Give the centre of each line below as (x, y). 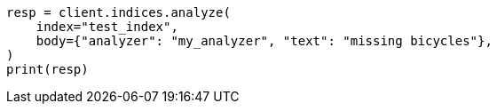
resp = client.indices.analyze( (118, 12)
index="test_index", (107, 27)
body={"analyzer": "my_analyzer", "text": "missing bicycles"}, (264, 41)
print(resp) (47, 69)
